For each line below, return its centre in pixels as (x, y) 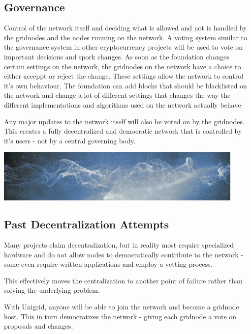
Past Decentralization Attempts (87, 224)
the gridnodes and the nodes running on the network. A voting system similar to (126, 37)
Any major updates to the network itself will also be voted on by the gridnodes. (124, 121)
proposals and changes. (39, 326)
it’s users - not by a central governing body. (70, 140)
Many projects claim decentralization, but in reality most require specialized (119, 245)
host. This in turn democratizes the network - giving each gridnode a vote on (120, 316)
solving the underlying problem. (52, 290)
